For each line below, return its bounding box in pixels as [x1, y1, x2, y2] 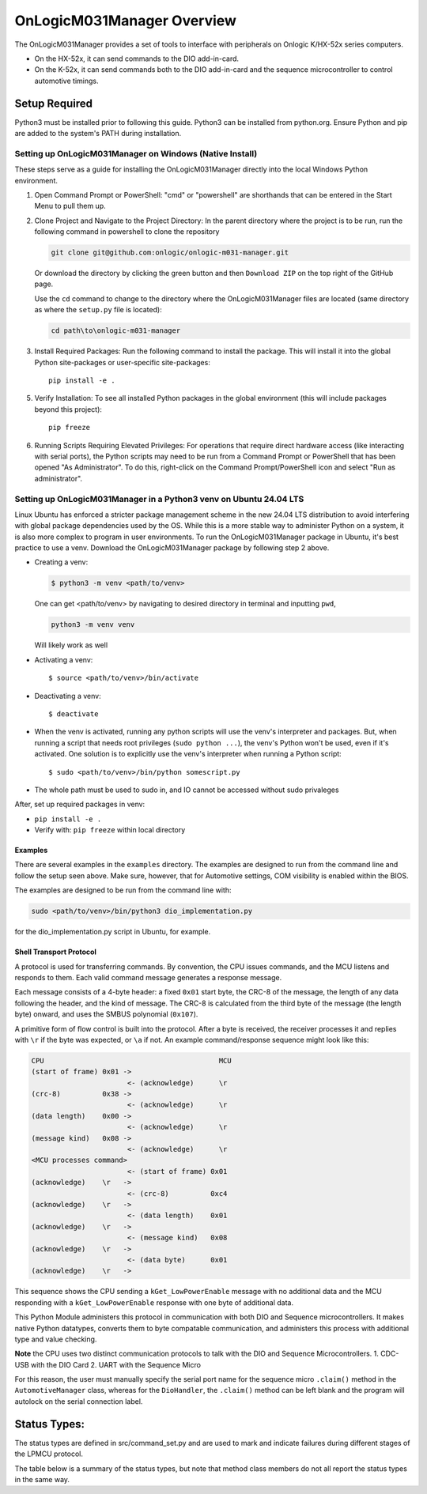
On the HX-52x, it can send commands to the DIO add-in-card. [34, 54, 240, 63]
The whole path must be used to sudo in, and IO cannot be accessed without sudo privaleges [34, 785, 339, 794]
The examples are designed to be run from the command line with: [14, 885, 232, 895]
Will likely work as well [34, 640, 108, 650]
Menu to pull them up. [34, 202, 106, 211]
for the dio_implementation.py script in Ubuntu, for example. [14, 927, 211, 937]
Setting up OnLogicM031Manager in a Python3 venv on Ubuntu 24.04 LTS [14, 493, 304, 504]
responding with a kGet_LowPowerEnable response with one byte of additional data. [14, 1297, 294, 1307]
